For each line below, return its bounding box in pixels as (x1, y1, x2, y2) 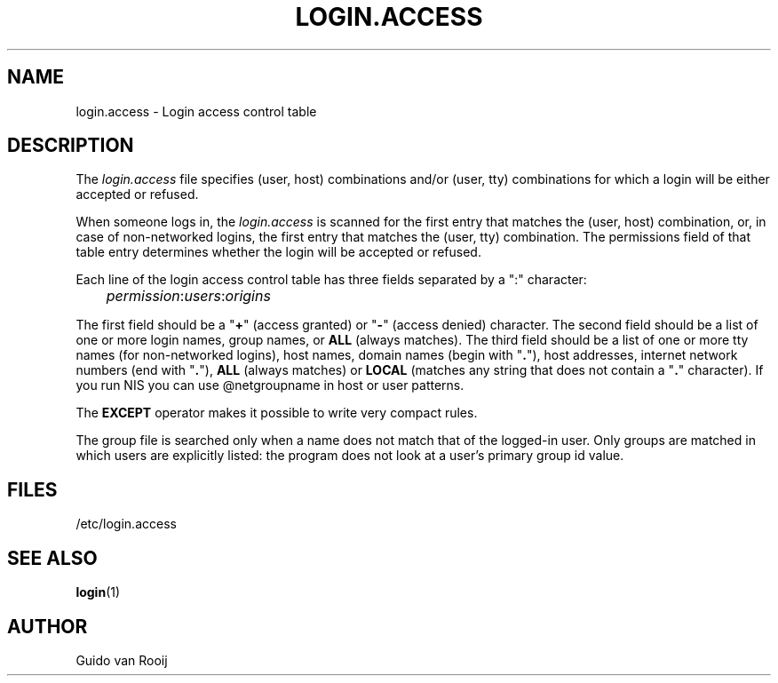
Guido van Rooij (75, 652, 168, 668)
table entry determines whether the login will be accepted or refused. (75, 244, 481, 260)
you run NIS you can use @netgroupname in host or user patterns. (75, 377, 464, 393)
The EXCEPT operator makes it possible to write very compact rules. (75, 405, 478, 421)
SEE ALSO (7, 546, 98, 569)
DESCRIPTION (7, 134, 134, 157)
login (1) (75, 584, 121, 600)
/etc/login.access (75, 516, 177, 532)
